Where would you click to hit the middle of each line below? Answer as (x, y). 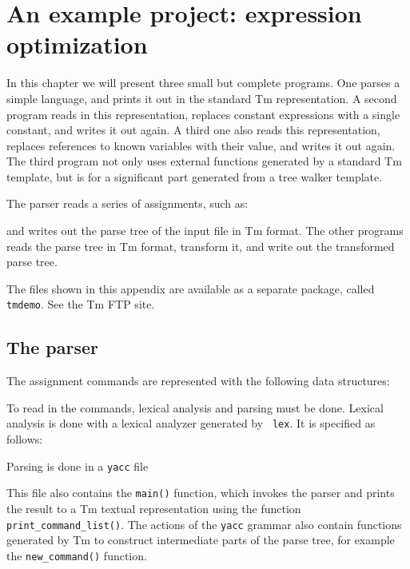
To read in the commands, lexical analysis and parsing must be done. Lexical (195, 407)
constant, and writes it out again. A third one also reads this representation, (193, 130)
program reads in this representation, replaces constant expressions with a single (203, 114)
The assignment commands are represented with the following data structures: (198, 381)
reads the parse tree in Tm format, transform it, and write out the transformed (201, 246)
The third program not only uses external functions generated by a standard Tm (204, 161)
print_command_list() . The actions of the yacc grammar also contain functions (204, 524)
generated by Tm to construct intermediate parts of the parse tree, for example (201, 540)
